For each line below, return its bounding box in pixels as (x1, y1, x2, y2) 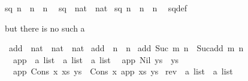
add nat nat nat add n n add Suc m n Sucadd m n (8, 42, 244, 54)
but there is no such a (5, 21, 85, 34)
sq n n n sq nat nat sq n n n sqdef (5, 2, 187, 14)
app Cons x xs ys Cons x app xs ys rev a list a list (13, 65, 233, 77)
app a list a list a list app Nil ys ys (13, 53, 179, 66)
